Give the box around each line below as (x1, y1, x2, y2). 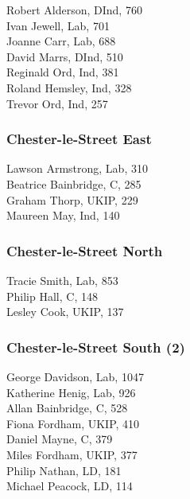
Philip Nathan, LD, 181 (6, 462, 122, 478)
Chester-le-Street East (6, 129, 152, 149)
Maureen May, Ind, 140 (6, 207, 120, 224)
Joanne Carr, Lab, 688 (6, 33, 116, 49)
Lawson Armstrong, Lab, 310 (6, 160, 148, 177)
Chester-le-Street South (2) (6, 337, 185, 357)
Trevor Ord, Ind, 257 (6, 95, 108, 111)
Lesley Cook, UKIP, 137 (6, 303, 124, 320)
